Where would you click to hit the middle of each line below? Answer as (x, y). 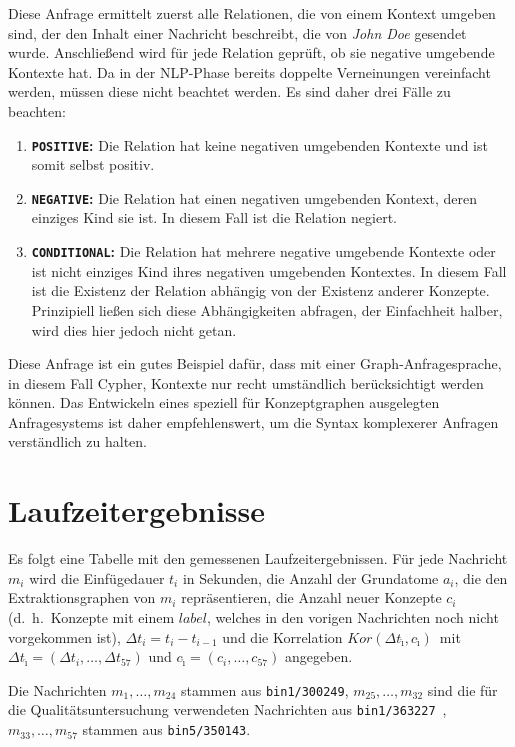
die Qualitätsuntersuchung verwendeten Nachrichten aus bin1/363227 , (227, 709)
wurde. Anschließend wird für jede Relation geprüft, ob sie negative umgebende (251, 52)
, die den (481, 577)
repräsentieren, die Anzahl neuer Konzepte (311, 597)
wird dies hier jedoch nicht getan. (134, 329)
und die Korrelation (282, 636)
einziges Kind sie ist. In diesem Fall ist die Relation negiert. (214, 217)
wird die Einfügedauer (97, 577)
